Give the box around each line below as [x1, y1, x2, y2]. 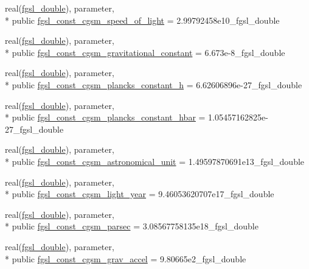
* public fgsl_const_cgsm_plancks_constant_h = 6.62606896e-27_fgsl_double [5, 78, 302, 91]
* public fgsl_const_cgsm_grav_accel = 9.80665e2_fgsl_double [5, 252, 246, 265]
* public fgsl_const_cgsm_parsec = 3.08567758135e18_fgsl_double [5, 220, 259, 232]
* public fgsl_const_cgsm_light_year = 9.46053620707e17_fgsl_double [5, 187, 274, 200]
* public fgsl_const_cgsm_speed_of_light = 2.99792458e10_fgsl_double [5, 13, 280, 26]
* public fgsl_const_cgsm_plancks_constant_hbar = [5, 111, 206, 124]
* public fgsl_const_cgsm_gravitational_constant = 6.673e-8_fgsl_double [5, 46, 285, 58]
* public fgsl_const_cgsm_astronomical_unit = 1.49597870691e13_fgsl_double [5, 155, 305, 167]
